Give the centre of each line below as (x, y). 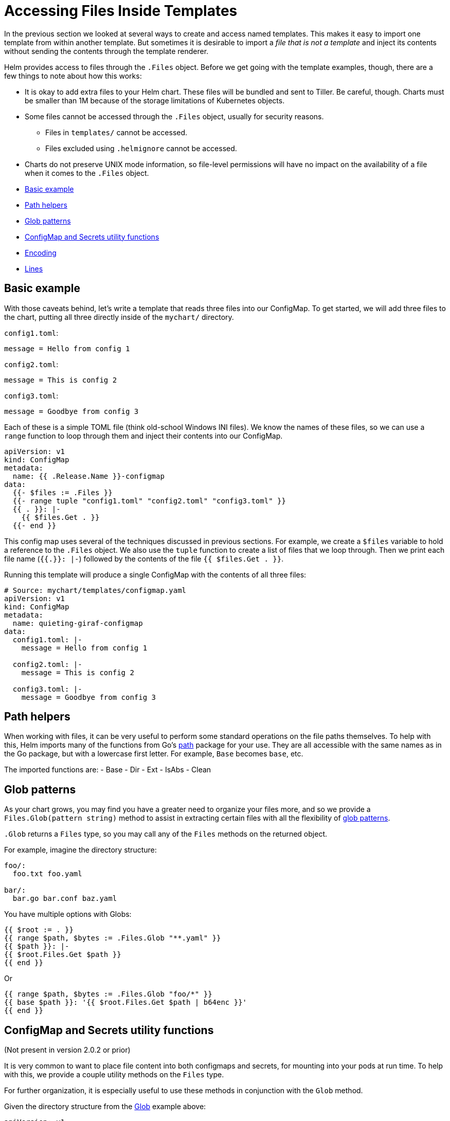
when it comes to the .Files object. (87, 173)
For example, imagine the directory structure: (80, 850)
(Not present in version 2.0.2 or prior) (67, 1050)
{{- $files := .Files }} (62, 492)
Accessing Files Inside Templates (121, 11)
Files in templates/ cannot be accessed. (116, 132)
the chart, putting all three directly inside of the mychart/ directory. (119, 317)
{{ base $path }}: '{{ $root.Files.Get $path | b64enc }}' (126, 1002)
